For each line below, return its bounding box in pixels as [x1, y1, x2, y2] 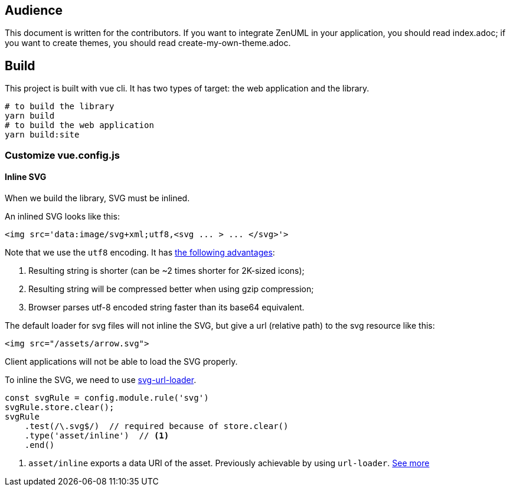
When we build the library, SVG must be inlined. [5, 192, 190, 203]
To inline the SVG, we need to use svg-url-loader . [5, 374, 197, 385]
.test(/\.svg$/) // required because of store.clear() [24, 421, 289, 431]
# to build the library [5, 102, 115, 112]
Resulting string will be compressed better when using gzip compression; [28, 283, 314, 294]
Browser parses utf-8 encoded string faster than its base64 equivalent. [28, 302, 305, 312]
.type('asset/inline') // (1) [24, 430, 169, 440]
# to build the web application [5, 120, 154, 130]
